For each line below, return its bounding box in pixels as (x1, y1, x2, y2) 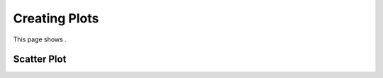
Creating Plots (13, 11, 99, 26)
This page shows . (13, 35, 67, 44)
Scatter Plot (13, 53, 67, 65)
